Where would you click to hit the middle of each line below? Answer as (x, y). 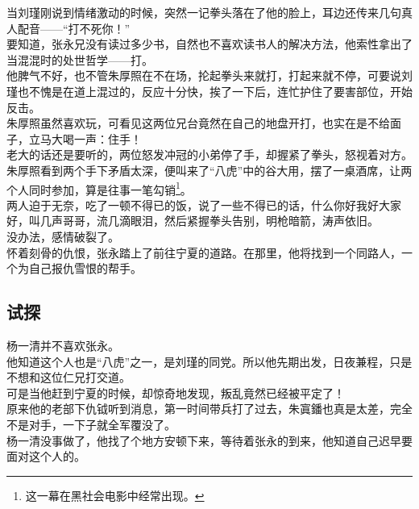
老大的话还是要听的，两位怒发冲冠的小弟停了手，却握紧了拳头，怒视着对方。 (209, 154)
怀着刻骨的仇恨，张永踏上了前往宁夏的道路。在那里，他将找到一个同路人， (204, 252)
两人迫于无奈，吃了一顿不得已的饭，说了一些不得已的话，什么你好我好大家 (204, 204)
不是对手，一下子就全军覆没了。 (91, 424)
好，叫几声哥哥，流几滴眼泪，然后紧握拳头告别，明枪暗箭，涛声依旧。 (193, 221)
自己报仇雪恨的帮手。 (85, 268)
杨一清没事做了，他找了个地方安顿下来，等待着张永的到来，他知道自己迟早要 (209, 440)
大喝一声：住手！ (96, 138)
